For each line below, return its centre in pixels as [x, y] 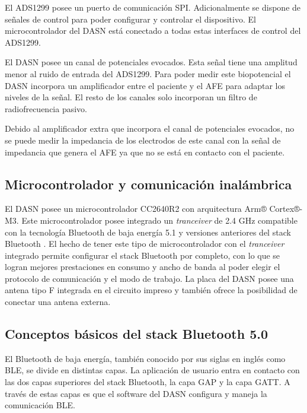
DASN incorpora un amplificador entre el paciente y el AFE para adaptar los [145, 85]
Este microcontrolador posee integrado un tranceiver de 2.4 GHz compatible [159, 220]
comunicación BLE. [40, 405]
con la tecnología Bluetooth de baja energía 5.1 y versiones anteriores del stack [148, 232]
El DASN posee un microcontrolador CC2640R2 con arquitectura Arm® [136, 209]
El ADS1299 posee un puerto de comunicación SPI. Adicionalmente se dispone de [153, 7]
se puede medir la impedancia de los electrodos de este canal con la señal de [143, 140]
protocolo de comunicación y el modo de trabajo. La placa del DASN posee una [149, 278]
